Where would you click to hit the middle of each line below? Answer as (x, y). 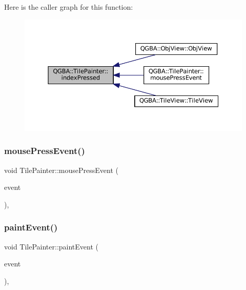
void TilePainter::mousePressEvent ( (61, 170)
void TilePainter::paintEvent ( (52, 246)
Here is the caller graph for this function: (69, 7)
